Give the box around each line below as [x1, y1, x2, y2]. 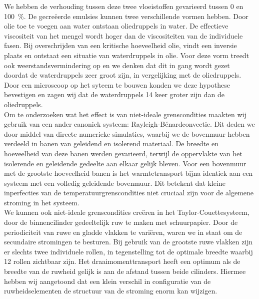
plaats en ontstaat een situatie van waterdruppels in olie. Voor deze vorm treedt [4, 50, 249, 60]
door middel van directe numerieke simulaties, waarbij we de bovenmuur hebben [4, 128, 250, 139]
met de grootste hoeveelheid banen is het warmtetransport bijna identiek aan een [4, 168, 253, 178]
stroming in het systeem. [4, 197, 79, 207]
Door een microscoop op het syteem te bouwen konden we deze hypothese [4, 79, 230, 90]
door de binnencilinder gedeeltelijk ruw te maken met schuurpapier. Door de [4, 217, 238, 227]
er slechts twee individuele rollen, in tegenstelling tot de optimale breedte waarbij [4, 246, 253, 256]
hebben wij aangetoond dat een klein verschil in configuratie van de [4, 275, 211, 286]
